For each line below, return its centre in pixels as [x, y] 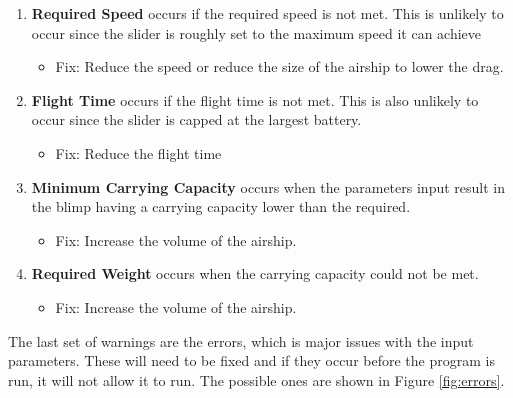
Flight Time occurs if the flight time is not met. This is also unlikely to [255, 99]
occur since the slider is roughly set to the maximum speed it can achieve [256, 32]
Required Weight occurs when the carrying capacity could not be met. [255, 273]
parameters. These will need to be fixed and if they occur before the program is [251, 360]
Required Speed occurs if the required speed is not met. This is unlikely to [267, 13]
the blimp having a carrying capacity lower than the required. [221, 206]
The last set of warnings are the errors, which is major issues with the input [241, 340]
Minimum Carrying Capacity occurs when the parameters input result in [268, 186]
